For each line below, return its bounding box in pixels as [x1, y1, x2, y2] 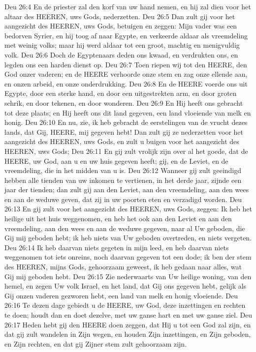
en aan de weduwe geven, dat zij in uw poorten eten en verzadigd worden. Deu [4, 194, 242, 204]
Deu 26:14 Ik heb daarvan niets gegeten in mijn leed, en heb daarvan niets [4, 242, 229, 252]
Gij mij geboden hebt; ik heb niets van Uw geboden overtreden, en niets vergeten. [4, 233, 252, 243]
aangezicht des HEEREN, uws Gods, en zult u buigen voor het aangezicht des [4, 136, 239, 147]
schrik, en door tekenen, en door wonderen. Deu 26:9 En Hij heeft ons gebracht [4, 97, 243, 108]
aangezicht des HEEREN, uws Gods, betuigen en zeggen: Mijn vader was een [4, 21, 237, 31]
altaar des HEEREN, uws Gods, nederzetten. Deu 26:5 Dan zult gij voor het [4, 11, 235, 21]
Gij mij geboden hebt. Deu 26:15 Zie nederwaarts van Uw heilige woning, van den [4, 271, 252, 281]
